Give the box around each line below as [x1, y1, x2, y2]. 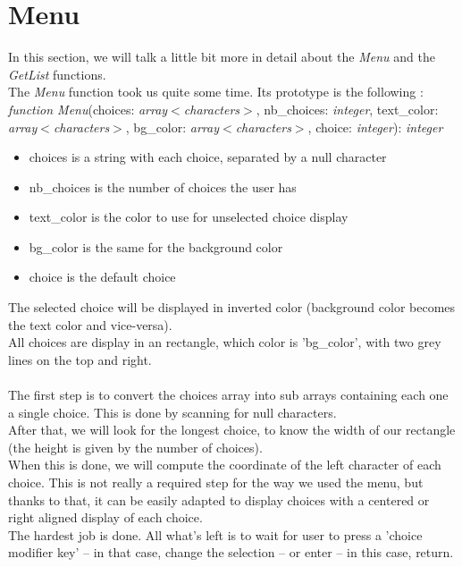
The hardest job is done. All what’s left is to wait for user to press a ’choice [8, 525, 423, 544]
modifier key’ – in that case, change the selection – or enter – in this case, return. [8, 543, 454, 562]
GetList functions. [8, 64, 106, 83]
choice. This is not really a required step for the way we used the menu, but [8, 473, 424, 491]
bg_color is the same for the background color [29, 237, 283, 256]
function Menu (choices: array [8, 99, 168, 118]
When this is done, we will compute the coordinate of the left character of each [8, 455, 441, 474]
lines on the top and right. [8, 350, 152, 368]
